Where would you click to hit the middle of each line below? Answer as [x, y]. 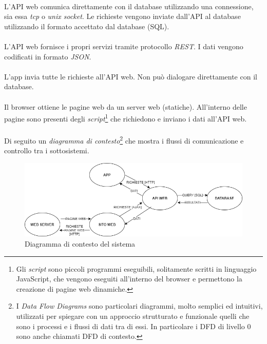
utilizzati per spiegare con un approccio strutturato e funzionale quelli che [133, 316]
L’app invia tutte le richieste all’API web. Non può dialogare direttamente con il [131, 76]
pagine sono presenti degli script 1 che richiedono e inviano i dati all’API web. [126, 118]
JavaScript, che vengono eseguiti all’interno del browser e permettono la [129, 279]
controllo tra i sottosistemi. [47, 150]
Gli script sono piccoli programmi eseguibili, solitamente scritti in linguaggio [136, 268]
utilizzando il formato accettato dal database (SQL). [87, 26]
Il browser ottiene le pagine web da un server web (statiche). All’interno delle [126, 106]
